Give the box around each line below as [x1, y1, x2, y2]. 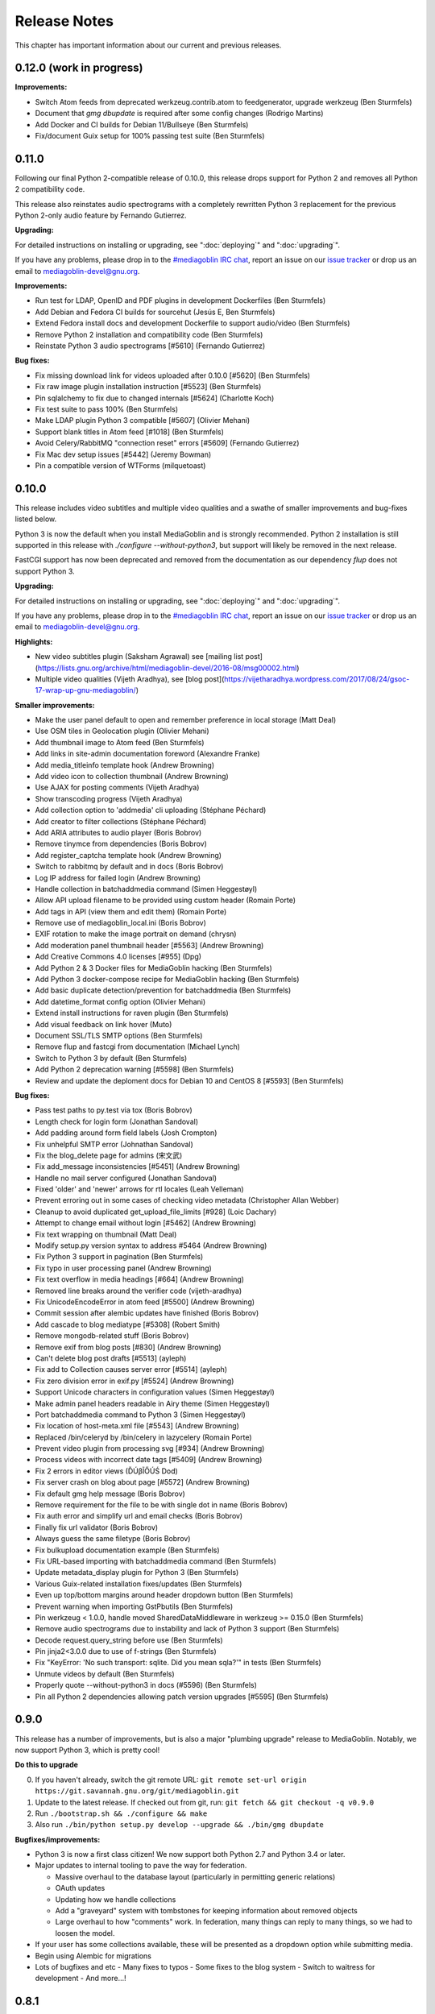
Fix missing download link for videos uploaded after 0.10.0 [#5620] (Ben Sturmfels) [35, 371, 310, 380]
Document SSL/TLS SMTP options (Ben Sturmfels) [35, 1031, 203, 1040]
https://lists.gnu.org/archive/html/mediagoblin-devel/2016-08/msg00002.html [37, 663, 297, 673]
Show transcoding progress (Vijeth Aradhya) [35, 794, 183, 803]
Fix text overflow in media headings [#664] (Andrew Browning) [35, 1274, 245, 1284]
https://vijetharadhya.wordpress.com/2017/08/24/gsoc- [224, 673, 410, 684]
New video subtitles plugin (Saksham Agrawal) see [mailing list [35, 652, 244, 661]
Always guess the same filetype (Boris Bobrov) [35, 1534, 191, 1544]
